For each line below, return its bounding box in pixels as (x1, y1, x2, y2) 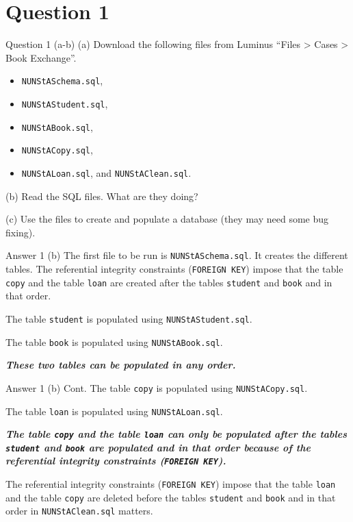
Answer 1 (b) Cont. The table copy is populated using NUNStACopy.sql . (5, 380, 308, 395)
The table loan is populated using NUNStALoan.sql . (5, 403, 223, 418)
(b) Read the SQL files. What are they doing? (5, 188, 198, 203)
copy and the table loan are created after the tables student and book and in (5, 275, 332, 289)
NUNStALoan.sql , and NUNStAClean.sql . (21, 165, 192, 179)
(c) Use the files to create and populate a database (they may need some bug (5, 212, 329, 226)
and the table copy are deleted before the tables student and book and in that (5, 490, 336, 504)
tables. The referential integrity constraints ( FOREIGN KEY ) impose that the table (5, 262, 343, 276)
